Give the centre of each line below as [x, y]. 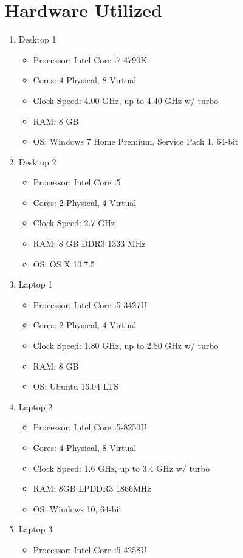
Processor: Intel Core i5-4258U [90, 549]
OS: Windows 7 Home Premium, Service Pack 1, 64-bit [136, 141]
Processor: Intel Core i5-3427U [90, 304]
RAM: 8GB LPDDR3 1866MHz [92, 488]
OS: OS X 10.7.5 [64, 263]
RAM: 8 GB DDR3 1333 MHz [89, 243]
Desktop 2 [37, 161]
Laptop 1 [36, 284]
